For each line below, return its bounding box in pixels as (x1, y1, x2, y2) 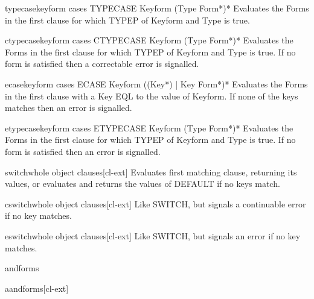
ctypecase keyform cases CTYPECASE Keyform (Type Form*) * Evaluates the (5, 34, 293, 46)
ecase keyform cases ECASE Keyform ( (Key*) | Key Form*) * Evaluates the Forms (5, 77, 308, 90)
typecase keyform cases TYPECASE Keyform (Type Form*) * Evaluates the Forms (5, 2, 309, 14)
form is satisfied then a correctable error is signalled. (5, 57, 199, 70)
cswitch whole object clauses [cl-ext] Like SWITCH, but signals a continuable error (5, 197, 306, 210)
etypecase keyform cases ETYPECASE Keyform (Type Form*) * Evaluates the (5, 121, 293, 134)
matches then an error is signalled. (5, 101, 132, 114)
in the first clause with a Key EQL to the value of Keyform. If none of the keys (5, 89, 298, 102)
